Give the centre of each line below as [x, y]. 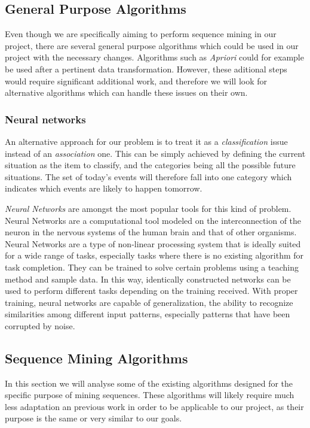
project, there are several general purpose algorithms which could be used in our [152, 45]
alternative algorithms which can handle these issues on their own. [126, 92]
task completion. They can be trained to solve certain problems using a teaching [152, 267]
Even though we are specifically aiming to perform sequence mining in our [141, 34]
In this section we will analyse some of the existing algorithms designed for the [149, 383]
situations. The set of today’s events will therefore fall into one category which [148, 176]
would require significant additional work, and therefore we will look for [136, 81]
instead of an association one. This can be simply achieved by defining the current [155, 153]
